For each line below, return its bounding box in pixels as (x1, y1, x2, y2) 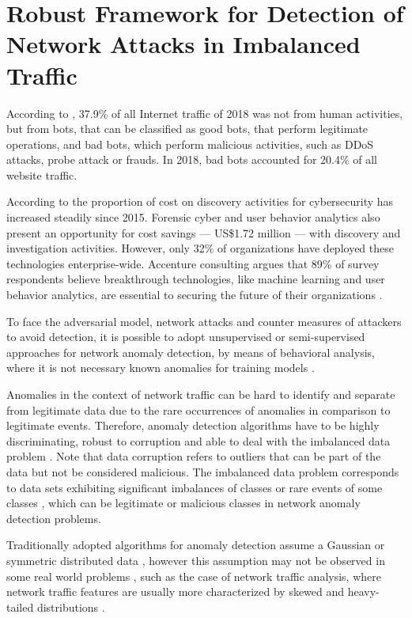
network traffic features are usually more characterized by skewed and (6, 583, 345, 600)
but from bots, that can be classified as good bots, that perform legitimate (6, 120, 369, 137)
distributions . (36, 598, 105, 615)
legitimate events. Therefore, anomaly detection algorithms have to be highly (6, 417, 380, 434)
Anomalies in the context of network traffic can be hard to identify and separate (6, 386, 395, 402)
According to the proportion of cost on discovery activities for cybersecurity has (6, 193, 394, 210)
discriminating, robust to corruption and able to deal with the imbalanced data (6, 432, 391, 449)
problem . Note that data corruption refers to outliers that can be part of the (6, 448, 381, 464)
